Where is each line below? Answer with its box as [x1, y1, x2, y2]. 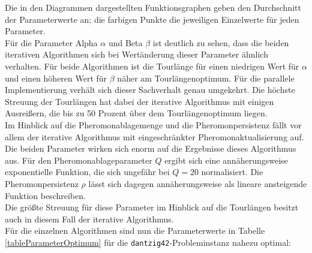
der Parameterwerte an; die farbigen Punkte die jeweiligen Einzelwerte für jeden [5, 13, 299, 25]
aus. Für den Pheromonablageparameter [5, 153, 152, 166]
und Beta [108, 36, 143, 49]
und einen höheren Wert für [5, 71, 107, 84]
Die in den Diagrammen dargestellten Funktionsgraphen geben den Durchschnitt [5, 1, 301, 13]
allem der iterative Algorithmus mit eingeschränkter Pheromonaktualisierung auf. [5, 130, 304, 143]
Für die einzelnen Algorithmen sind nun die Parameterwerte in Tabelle [5, 224, 265, 237]
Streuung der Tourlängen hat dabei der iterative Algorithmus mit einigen [5, 95, 274, 107]
